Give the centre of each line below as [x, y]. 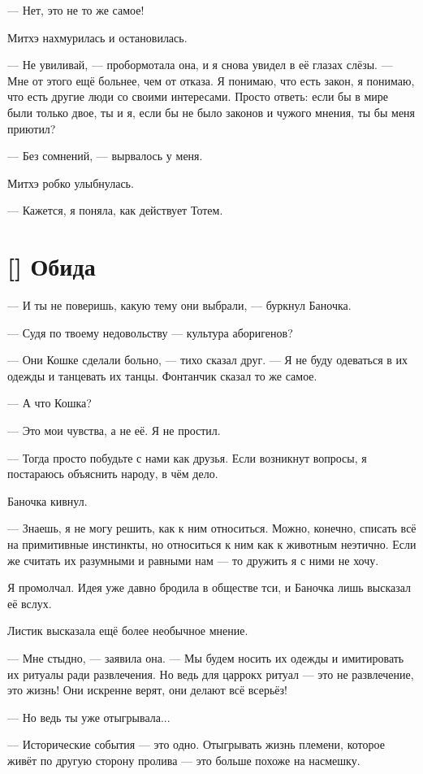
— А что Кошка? [50, 403]
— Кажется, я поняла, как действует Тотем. [115, 210]
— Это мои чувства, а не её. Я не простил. [114, 430]
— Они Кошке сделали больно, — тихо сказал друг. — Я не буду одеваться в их [208, 360]
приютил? [32, 128]
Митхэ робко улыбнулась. [71, 183]
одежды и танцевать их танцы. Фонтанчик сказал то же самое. [162, 375]
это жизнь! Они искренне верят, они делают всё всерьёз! [147, 690]
